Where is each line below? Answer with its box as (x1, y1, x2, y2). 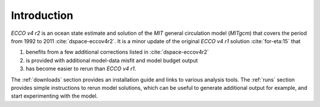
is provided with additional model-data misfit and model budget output (25, 57, 198, 64)
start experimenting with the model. (11, 92, 98, 100)
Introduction (11, 9, 73, 22)
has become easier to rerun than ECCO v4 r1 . (25, 65, 136, 72)
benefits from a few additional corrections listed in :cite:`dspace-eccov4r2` (25, 48, 209, 56)
